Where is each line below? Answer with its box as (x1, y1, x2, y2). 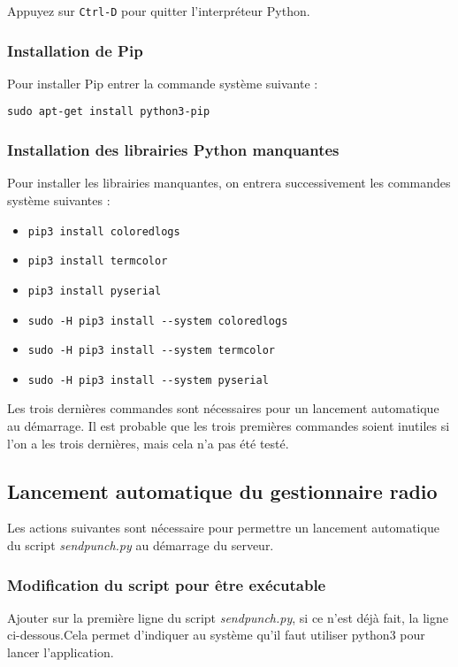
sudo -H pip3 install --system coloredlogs (27, 314, 288, 327)
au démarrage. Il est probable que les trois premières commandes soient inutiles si (7, 417, 450, 435)
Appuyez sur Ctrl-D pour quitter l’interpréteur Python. (7, 2, 310, 19)
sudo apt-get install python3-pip (7, 105, 210, 119)
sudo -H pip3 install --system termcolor (27, 344, 275, 357)
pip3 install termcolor (27, 255, 168, 268)
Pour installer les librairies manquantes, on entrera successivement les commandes (7, 173, 451, 192)
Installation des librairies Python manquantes (7, 139, 340, 161)
